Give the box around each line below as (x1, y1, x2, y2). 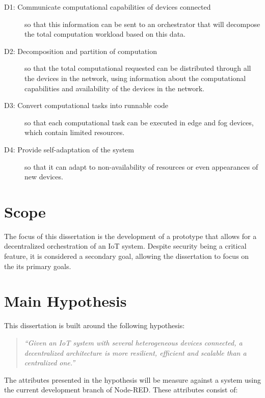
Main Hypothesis (4, 290, 127, 311)
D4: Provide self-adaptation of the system (4, 144, 134, 154)
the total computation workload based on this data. (24, 29, 185, 39)
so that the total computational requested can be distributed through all (24, 63, 251, 73)
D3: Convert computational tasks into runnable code (4, 100, 169, 111)
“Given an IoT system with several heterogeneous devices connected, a (24, 337, 243, 348)
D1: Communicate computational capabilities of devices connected (4, 2, 211, 12)
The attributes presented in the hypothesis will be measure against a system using (4, 374, 261, 385)
